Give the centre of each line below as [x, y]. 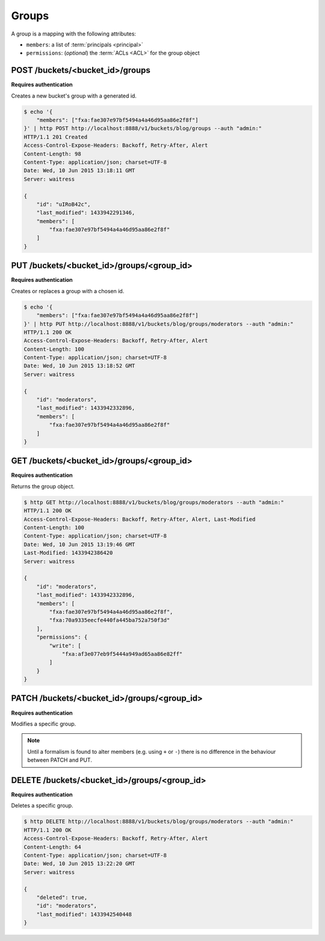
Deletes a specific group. [42, 806]
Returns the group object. [43, 486]
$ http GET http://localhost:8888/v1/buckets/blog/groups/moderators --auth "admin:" [154, 502]
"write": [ [65, 645]
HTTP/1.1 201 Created [56, 137]
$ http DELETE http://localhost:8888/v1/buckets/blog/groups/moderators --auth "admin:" [159, 821]
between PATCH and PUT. [60, 760]
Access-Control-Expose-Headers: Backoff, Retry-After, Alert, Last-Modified [140, 519]
